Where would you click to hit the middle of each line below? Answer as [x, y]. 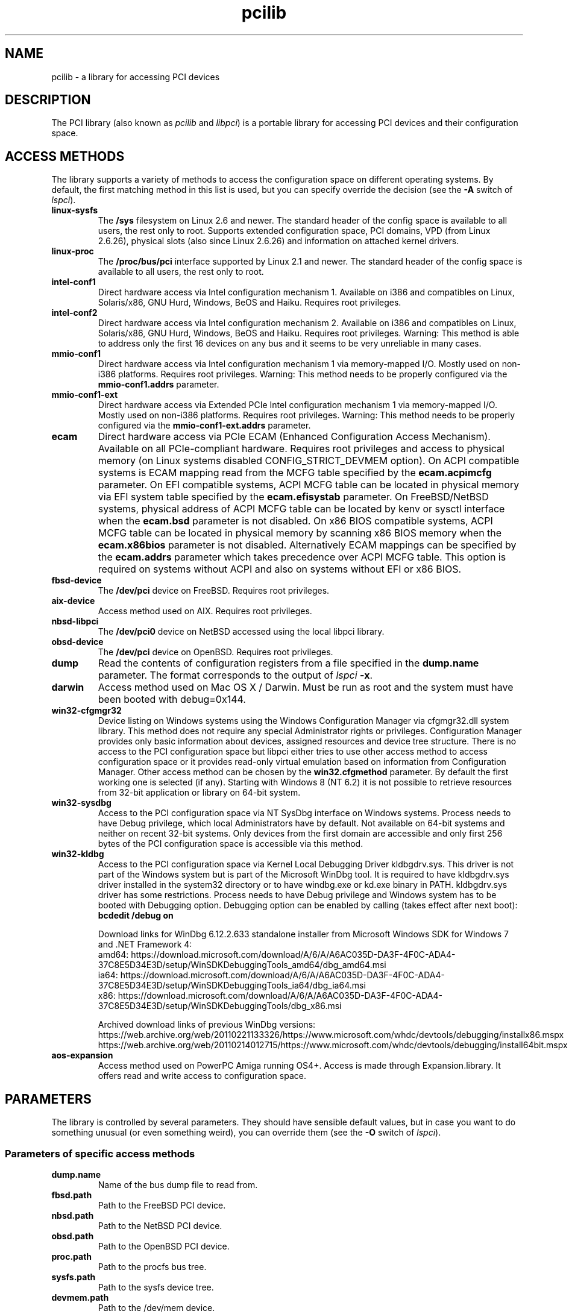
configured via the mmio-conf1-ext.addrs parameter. [204, 426]
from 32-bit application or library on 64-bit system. [199, 793]
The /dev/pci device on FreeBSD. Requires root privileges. [214, 591]
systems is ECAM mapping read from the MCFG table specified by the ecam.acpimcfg [295, 473]
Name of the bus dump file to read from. [178, 1184]
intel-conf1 [74, 282]
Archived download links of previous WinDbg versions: [207, 1025]
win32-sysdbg [81, 803]
